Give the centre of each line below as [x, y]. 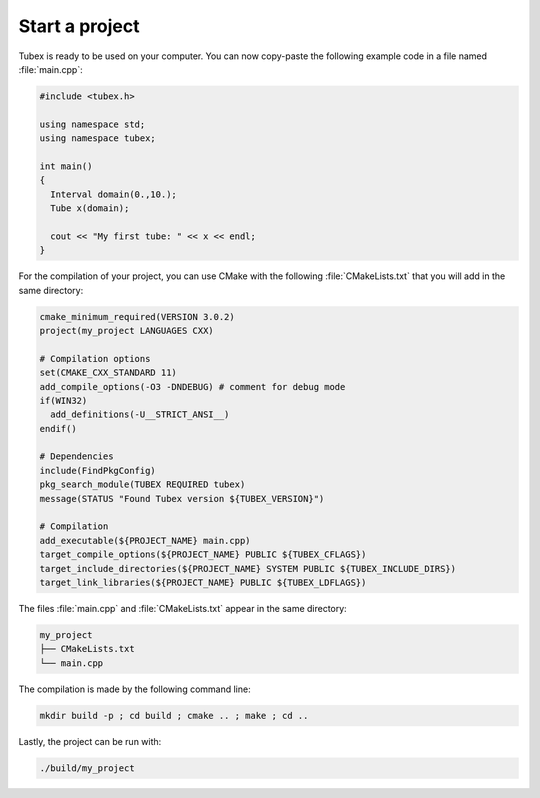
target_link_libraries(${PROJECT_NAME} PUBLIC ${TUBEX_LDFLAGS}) [203, 582]
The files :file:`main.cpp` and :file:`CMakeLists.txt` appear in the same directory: [182, 608]
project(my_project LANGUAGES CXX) [126, 330]
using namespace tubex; [98, 138]
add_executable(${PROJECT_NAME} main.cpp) [145, 540]
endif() [58, 428]
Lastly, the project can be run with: [90, 741]
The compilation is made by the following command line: [134, 689]
